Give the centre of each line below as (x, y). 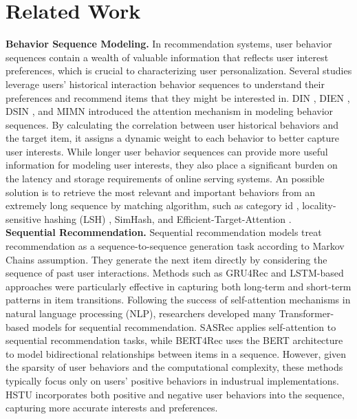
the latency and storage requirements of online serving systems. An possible (165, 179)
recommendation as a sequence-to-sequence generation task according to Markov (175, 246)
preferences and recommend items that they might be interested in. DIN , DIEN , (178, 97)
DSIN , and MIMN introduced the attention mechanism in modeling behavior (170, 111)
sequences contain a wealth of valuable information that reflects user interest (167, 57)
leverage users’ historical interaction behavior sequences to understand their (165, 84)
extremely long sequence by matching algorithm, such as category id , (152, 205)
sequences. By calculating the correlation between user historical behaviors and (172, 124)
